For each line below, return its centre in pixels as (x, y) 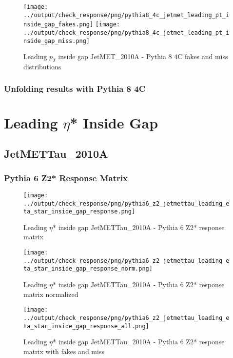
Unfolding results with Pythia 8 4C (75, 88)
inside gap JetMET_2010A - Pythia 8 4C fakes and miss (143, 56)
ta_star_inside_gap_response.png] (79, 212)
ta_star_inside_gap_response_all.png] (86, 326)
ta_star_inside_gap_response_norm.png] (88, 269)
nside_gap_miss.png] (57, 41)
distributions (42, 67)
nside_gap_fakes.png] (58, 25)
